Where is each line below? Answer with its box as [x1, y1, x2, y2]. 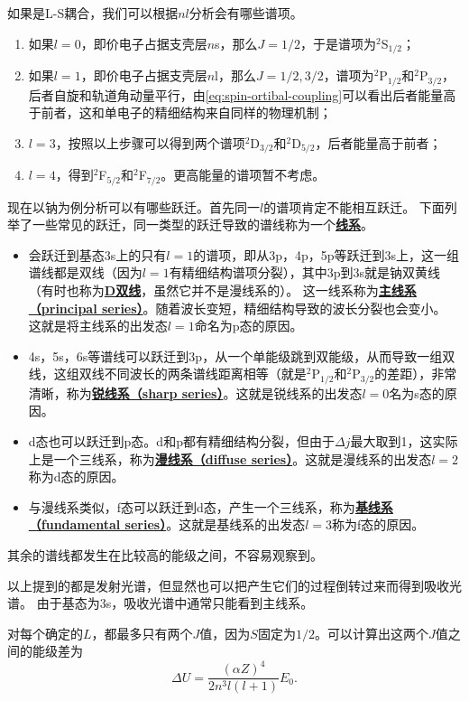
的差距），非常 [374, 364, 457, 383]
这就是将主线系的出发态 [28, 316, 168, 335]
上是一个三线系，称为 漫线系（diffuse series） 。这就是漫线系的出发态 [28, 449, 432, 468]
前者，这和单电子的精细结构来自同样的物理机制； [41, 103, 332, 122]
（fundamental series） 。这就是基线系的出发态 [28, 515, 306, 534]
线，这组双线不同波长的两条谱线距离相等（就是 [28, 364, 307, 383]
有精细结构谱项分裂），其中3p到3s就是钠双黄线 [169, 263, 440, 282]
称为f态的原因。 [332, 515, 425, 534]
